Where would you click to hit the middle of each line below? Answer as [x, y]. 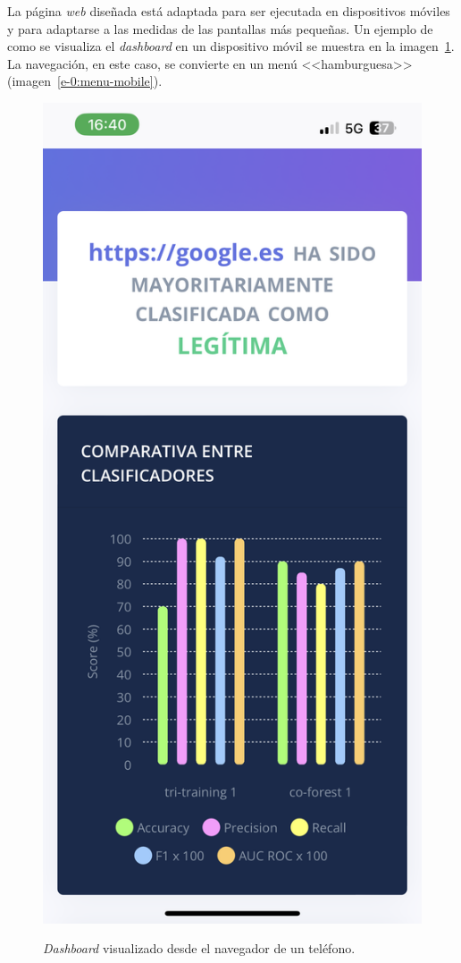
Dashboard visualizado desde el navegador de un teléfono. [199, 948]
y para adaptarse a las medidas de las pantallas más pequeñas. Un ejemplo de [220, 28]
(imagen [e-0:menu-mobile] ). [85, 81]
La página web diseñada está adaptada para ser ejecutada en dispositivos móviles [229, 11]
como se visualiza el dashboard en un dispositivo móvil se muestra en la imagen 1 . [231, 46]
